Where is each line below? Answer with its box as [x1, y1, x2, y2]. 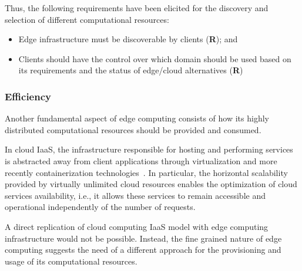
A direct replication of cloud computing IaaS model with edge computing [5, 220, 269, 232]
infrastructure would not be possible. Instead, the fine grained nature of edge [5, 232, 282, 244]
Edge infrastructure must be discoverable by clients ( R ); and [18, 33, 238, 45]
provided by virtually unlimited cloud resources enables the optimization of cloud [5, 178, 297, 190]
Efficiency [5, 89, 51, 103]
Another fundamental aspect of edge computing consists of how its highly [5, 112, 269, 124]
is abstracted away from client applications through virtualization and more [5, 154, 277, 167]
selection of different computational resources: [5, 13, 169, 25]
